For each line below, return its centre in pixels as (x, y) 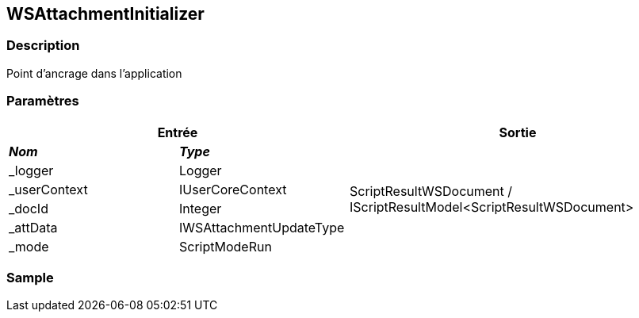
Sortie (518, 132)
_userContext (48, 189)
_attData (33, 227)
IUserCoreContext (233, 189)
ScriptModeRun (226, 246)
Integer (201, 208)
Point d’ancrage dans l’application (94, 73)
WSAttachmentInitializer (105, 14)
